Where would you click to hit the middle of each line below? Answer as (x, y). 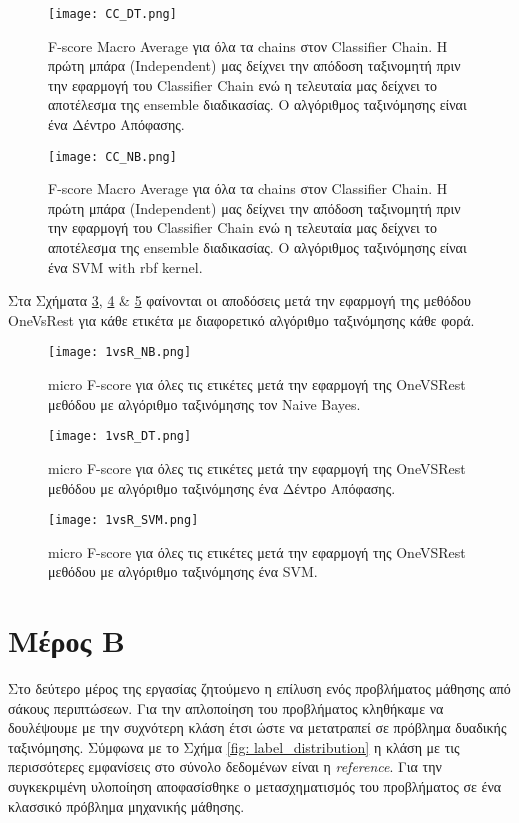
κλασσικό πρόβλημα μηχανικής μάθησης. (126, 805)
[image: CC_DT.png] (112, 14)
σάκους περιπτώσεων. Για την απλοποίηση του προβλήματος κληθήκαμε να (226, 707)
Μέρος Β (66, 640)
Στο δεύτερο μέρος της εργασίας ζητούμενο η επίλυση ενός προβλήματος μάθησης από (259, 688)
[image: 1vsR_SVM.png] (123, 520)
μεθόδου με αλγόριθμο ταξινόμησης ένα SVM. (183, 571)
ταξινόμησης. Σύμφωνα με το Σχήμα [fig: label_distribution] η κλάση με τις (234, 746)
